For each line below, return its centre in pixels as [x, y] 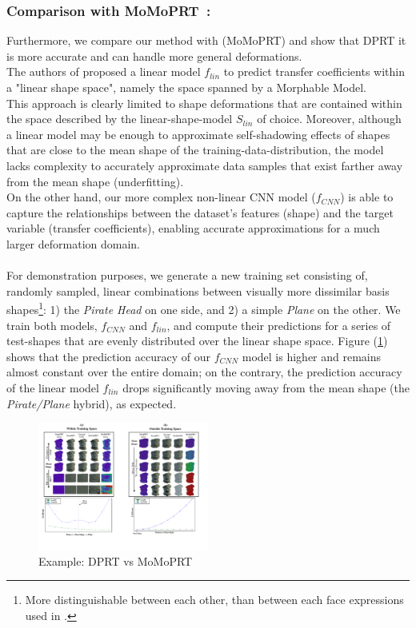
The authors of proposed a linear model [104, 72]
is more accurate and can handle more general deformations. [154, 56]
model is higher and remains [312, 356]
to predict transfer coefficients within [314, 72]
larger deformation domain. [73, 243]
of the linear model [53, 387]
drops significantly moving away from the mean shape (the [266, 387]
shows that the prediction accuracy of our [108, 356]
